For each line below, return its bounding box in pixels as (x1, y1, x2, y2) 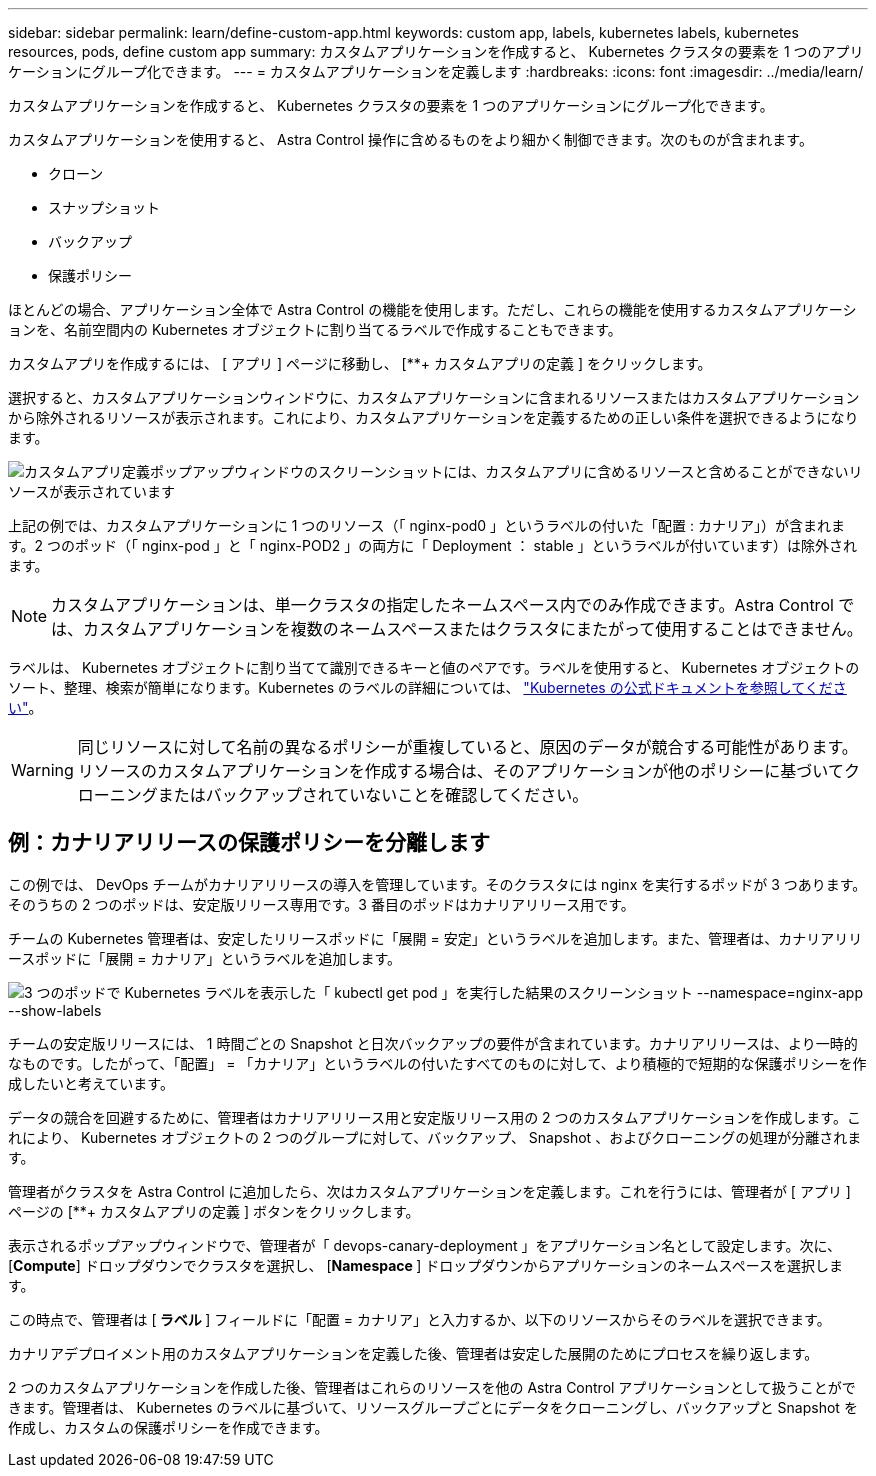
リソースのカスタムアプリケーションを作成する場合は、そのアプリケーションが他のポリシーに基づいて (77, 761, 844, 781)
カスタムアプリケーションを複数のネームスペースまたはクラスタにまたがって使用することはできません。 (83, 619, 863, 639)
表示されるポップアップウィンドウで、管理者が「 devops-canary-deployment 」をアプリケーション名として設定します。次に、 (8, 1236, 841, 1254)
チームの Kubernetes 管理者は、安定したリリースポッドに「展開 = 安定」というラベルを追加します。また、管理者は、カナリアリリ (8, 929, 863, 947)
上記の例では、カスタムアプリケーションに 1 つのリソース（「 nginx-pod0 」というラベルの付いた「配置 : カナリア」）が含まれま (8, 517, 846, 534)
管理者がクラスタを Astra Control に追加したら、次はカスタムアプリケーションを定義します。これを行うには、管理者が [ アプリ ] (8, 1182, 851, 1200)
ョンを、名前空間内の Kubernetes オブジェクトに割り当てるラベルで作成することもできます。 (8, 321, 622, 338)
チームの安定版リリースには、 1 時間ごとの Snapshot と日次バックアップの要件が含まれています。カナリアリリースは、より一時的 (8, 1034, 858, 1052)
